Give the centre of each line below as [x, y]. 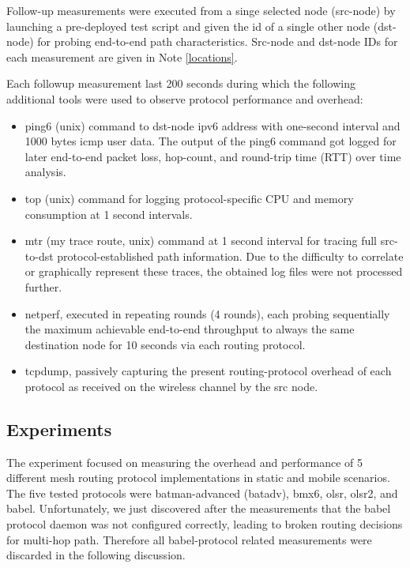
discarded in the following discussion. [96, 555]
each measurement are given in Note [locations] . [122, 56]
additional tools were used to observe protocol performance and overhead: [185, 98]
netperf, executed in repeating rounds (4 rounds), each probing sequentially [207, 313]
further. [43, 286]
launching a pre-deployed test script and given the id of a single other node [188, 26]
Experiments [59, 429]
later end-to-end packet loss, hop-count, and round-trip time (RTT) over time [213, 156]
